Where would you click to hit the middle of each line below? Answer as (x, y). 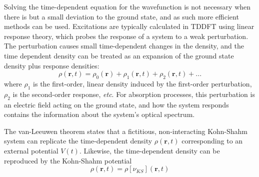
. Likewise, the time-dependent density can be (149, 150)
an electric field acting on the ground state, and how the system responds (116, 104)
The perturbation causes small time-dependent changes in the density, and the (124, 46)
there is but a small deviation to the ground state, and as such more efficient (121, 16)
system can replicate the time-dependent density (78, 141)
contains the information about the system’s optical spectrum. (99, 114)
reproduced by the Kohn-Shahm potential (68, 160)
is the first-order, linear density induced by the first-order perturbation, (142, 83)
